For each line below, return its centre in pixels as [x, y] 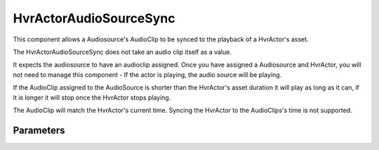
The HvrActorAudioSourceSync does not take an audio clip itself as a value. [122, 52]
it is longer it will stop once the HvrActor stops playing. [92, 97]
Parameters [39, 130]
